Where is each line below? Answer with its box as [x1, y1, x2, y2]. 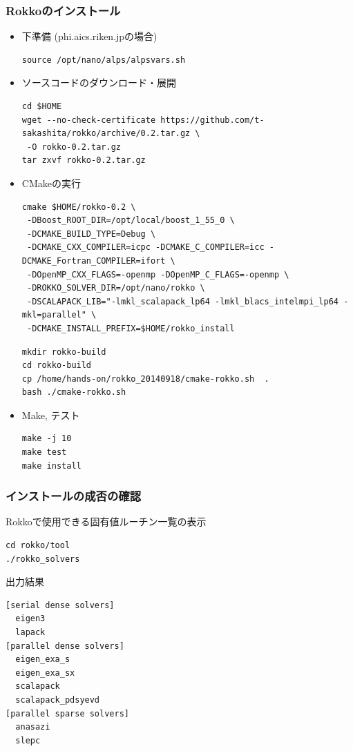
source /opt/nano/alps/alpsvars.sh [21, 55, 186, 65]
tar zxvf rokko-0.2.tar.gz [21, 155, 146, 166]
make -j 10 [21, 433, 72, 444]
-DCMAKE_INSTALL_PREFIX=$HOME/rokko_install [26, 323, 235, 333]
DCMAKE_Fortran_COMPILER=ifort [21, 255, 166, 266]
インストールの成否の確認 [6, 487, 141, 505]
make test [21, 447, 67, 458]
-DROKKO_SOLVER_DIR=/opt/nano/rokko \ [26, 283, 205, 293]
